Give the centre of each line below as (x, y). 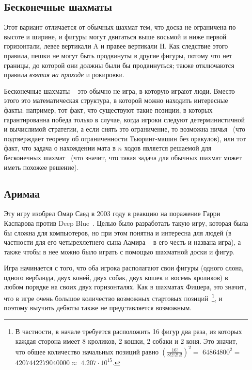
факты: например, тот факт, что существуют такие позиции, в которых (108, 109)
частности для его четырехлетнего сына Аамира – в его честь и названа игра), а (122, 242)
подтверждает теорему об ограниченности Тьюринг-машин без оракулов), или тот (125, 138)
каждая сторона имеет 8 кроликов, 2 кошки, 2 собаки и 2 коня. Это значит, (126, 341)
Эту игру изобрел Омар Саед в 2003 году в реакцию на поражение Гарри (112, 213)
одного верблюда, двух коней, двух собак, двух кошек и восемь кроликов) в (116, 277)
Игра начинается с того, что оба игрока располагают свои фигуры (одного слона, (124, 268)
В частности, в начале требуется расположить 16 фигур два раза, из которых (129, 331)
